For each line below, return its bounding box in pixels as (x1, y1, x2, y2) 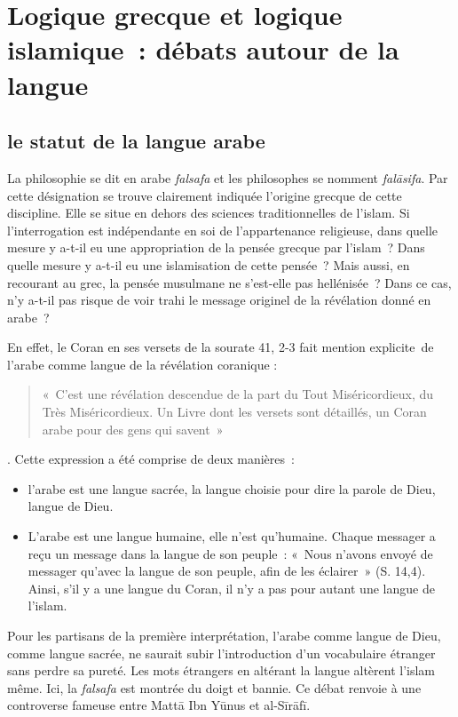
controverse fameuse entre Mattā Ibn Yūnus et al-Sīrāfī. (7, 696, 311, 714)
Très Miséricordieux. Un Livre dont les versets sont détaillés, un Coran (42, 402, 427, 421)
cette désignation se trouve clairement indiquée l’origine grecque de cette (7, 186, 402, 204)
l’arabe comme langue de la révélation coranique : (7, 355, 278, 373)
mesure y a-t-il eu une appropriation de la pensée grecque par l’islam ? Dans (7, 238, 425, 257)
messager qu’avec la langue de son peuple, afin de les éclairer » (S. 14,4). (28, 562, 426, 580)
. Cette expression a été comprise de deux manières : (7, 450, 295, 468)
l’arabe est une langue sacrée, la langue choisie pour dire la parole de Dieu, (28, 479, 436, 498)
